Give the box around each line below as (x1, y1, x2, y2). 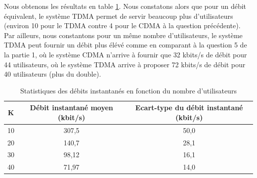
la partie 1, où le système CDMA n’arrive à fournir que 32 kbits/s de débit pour (4, 49, 247, 59)
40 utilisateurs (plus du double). (4, 69, 101, 79)
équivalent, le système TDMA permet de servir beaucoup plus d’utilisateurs (4, 10, 233, 21)
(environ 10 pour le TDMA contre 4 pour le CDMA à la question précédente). (4, 20, 241, 31)
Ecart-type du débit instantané (135, 102, 243, 113)
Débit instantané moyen (30, 102, 113, 113)
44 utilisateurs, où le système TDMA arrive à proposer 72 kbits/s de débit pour (4, 59, 246, 69)
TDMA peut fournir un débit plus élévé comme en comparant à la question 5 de (4, 40, 247, 50)
